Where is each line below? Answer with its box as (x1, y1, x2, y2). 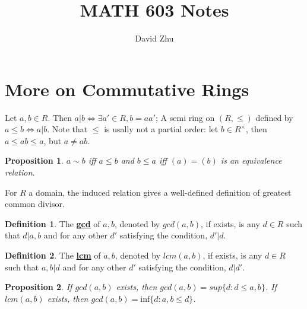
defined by (255, 111, 293, 123)
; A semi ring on (156, 111, 215, 123)
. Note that (47, 123, 88, 135)
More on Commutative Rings (5, 77, 249, 101)
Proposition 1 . (5, 154, 64, 167)
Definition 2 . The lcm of (5, 249, 101, 261)
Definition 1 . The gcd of (5, 217, 100, 230)
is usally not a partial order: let (104, 123, 219, 135)
